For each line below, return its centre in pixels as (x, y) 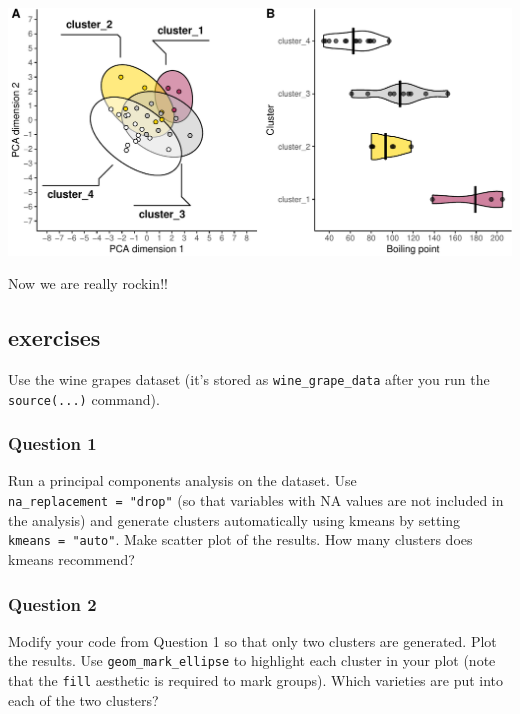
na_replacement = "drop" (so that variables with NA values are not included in (256, 500)
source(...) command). (84, 398)
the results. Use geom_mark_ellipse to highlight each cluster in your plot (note (252, 660)
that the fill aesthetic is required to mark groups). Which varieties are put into (256, 680)
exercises (54, 337)
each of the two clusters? (83, 699)
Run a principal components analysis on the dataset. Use (182, 480)
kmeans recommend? (71, 558)
